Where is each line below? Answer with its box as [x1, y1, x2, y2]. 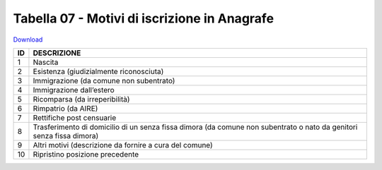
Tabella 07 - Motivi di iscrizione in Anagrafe [13, 11, 274, 26]
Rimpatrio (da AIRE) [33, 103, 98, 113]
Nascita [33, 57, 59, 67]
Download [13, 35, 43, 44]
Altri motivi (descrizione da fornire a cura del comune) [33, 140, 214, 150]
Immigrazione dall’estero [33, 85, 115, 95]
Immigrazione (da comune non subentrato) [33, 75, 175, 85]
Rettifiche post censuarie [33, 113, 117, 123]
